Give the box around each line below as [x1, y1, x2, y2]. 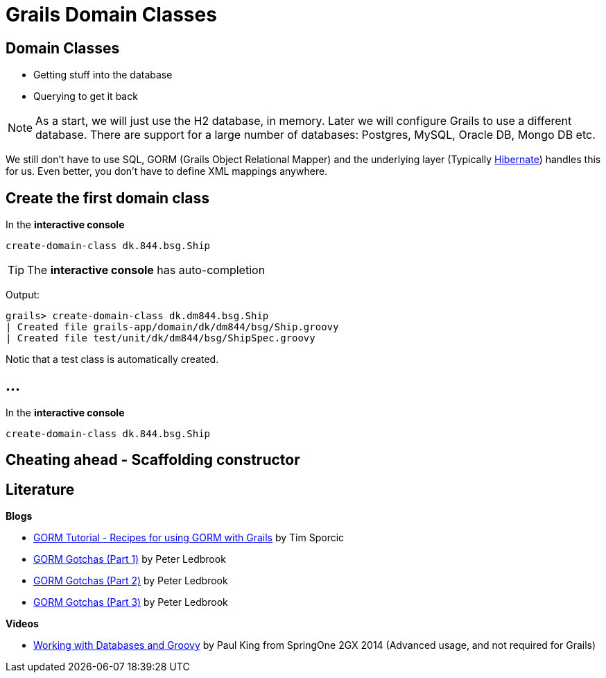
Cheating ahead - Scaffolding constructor [6, 451, 300, 469]
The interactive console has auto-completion [27, 263, 266, 278]
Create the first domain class [6, 189, 209, 207]
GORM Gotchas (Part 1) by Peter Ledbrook [33, 553, 226, 566]
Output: [6, 289, 40, 301]
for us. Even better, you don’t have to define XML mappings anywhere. [6, 165, 328, 178]
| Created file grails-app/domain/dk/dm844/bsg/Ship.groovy [6, 321, 339, 333]
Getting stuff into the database [33, 69, 173, 81]
